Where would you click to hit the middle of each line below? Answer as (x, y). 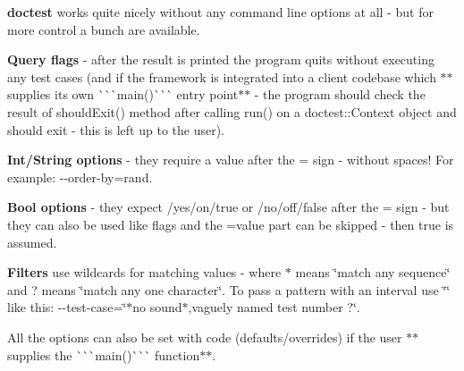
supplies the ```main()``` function (104, 354)
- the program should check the (340, 94)
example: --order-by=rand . (80, 177)
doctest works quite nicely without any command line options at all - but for (220, 12)
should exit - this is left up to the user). (116, 129)
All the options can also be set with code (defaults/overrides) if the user (205, 337)
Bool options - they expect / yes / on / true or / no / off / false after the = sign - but (228, 207)
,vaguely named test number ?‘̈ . (274, 307)
